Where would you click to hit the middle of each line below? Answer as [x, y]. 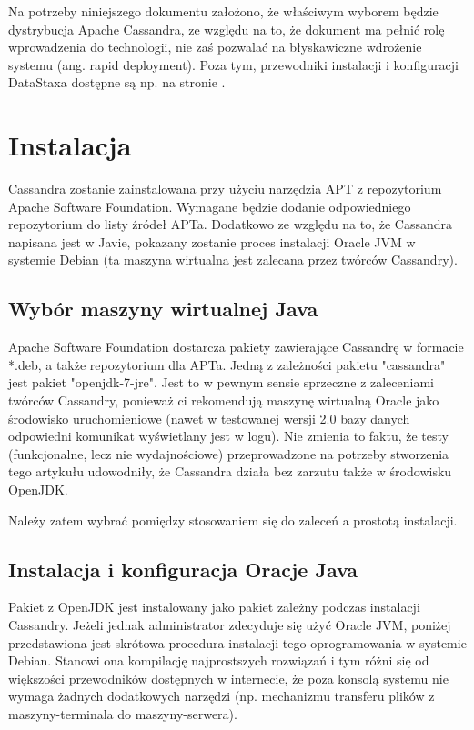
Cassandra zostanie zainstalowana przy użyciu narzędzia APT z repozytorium [225, 189]
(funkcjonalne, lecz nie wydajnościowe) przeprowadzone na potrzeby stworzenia [229, 453]
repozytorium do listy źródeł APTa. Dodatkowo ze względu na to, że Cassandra [231, 224]
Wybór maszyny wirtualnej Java [163, 309]
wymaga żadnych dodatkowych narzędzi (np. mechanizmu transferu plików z [222, 696]
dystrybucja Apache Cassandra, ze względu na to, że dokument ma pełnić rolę [227, 29]
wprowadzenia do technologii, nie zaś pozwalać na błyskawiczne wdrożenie [215, 47]
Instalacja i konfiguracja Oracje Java [183, 569]
